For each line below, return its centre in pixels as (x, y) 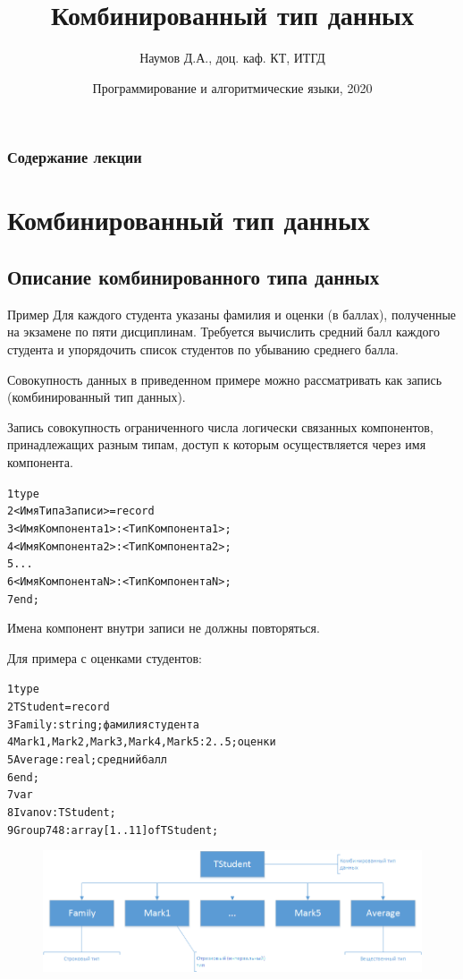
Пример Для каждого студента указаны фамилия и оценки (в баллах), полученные (232, 314)
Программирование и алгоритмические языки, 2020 (232, 87)
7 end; (23, 599)
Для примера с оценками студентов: (105, 657)
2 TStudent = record (59, 707)
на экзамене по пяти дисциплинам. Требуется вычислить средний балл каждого (223, 332)
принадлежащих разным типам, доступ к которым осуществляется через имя (217, 444)
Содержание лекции (75, 157)
